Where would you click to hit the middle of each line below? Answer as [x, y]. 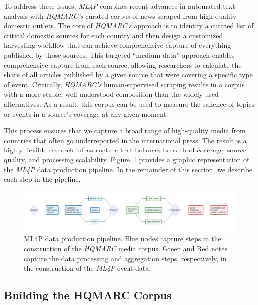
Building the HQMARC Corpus [88, 295]
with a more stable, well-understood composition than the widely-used [111, 94]
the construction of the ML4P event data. [88, 268]
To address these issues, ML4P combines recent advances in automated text [120, 6]
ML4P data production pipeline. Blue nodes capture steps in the [123, 238]
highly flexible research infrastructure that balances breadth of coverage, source [125, 150]
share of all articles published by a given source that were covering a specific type [128, 75]
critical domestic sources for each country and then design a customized [114, 35]
